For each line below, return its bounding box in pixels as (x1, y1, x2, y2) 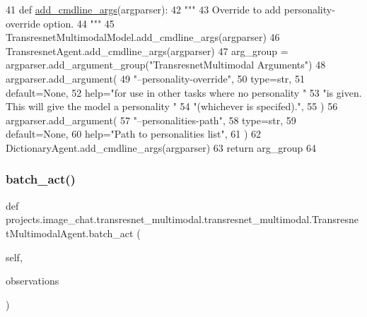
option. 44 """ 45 (43, 16, 115, 30)
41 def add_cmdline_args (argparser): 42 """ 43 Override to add (6, 2, 281, 16)
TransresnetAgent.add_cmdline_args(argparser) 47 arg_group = (6, 43, 289, 58)
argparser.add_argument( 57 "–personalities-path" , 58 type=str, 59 (6, 112, 296, 127)
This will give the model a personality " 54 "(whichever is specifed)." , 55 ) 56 (6, 99, 338, 114)
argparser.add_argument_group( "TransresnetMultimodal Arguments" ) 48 (6, 57, 326, 72)
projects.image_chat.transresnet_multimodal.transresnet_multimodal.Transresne (6, 212, 359, 227)
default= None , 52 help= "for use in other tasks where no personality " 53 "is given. (6, 85, 362, 100)
